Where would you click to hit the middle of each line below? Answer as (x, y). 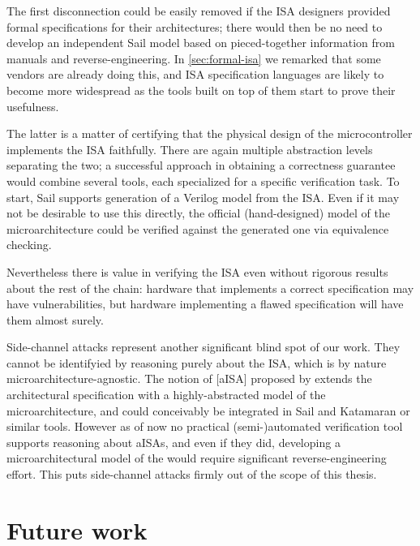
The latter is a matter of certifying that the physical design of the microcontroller (210, 133)
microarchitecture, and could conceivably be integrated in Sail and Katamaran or (208, 410)
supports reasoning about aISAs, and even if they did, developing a (174, 442)
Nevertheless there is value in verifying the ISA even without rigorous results (197, 271)
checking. (29, 245)
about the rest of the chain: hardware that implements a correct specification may (210, 288)
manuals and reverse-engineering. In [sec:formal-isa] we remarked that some (194, 58)
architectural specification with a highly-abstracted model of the (166, 395)
